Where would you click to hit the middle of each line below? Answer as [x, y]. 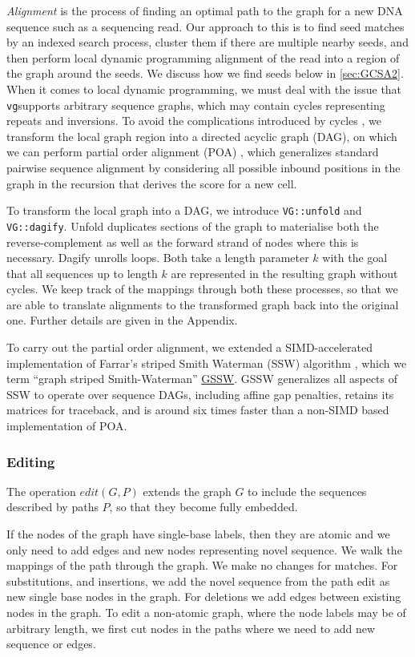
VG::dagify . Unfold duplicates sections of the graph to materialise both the [193, 226]
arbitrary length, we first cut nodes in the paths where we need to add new [191, 628]
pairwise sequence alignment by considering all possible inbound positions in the [203, 167]
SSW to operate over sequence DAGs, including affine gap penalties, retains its [200, 394]
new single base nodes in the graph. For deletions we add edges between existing [204, 597]
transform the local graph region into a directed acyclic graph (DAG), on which [202, 136]
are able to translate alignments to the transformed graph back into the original [203, 304]
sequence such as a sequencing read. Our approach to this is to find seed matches [205, 26]
